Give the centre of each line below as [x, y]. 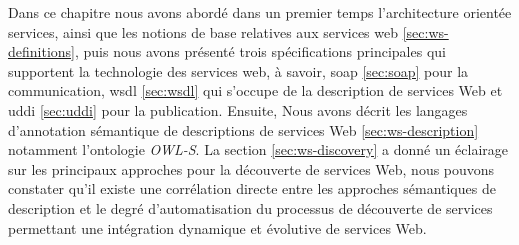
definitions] [41, 51]
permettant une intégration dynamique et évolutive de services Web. [217, 227]
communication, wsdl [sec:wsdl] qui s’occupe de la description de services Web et [255, 90]
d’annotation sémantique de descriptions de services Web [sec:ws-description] [243, 129]
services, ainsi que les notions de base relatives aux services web [203, 31]
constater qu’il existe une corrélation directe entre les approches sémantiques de [252, 188]
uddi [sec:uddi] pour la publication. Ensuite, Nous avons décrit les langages [238, 109]
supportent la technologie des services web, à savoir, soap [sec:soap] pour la [238, 70]
